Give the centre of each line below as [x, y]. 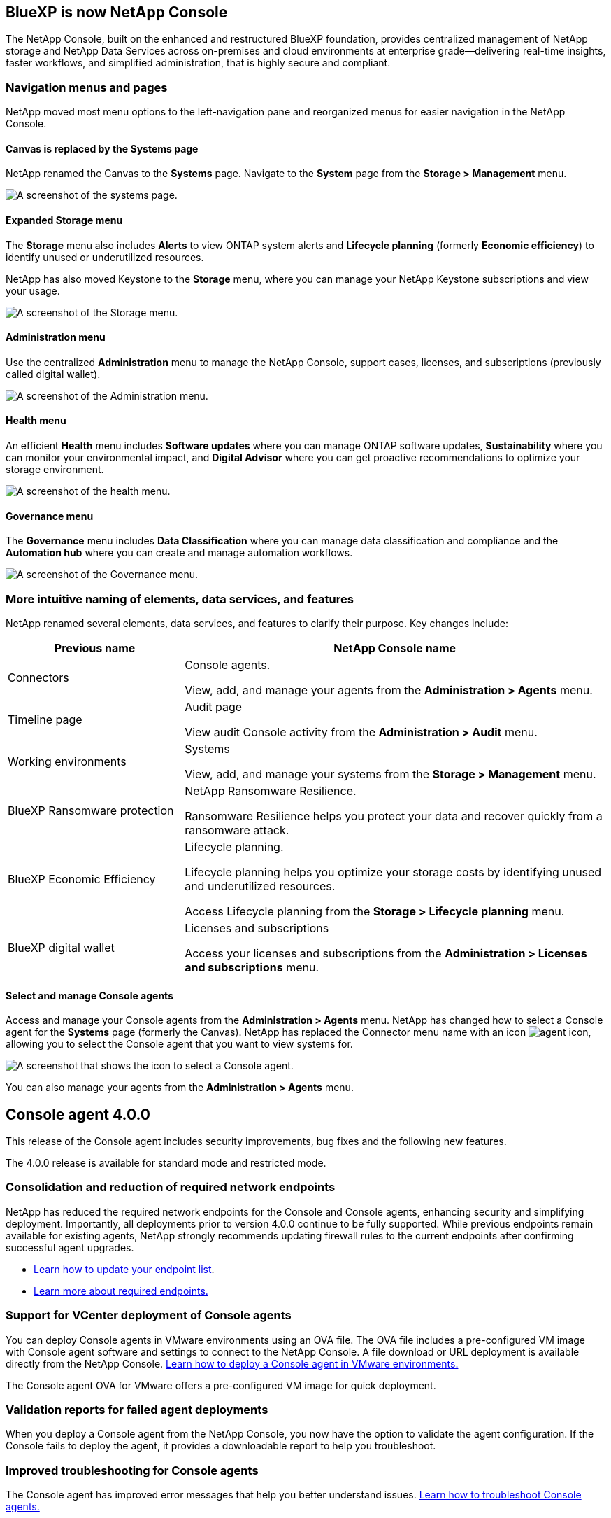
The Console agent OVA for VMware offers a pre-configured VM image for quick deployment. [221, 1385]
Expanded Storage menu [64, 220]
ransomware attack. [237, 830]
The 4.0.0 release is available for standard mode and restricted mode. [166, 1163]
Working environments [67, 762]
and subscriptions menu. [252, 968]
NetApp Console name [395, 648]
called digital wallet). [53, 374]
